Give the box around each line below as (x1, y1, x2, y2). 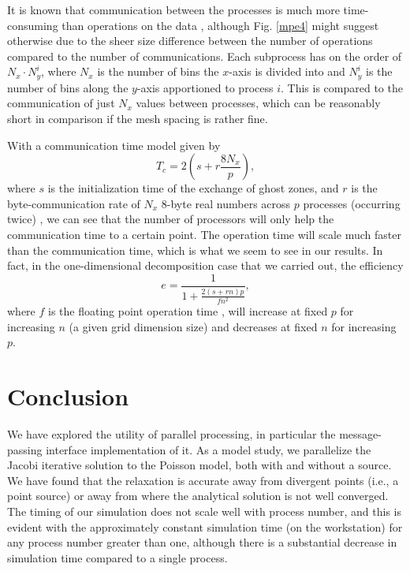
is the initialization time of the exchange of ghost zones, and (47, 180, 339, 196)
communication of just (7, 95, 115, 111)
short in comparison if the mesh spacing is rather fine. (7, 110, 268, 127)
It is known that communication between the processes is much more (7, 2, 340, 17)
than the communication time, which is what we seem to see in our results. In (7, 241, 383, 258)
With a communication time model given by (7, 136, 221, 153)
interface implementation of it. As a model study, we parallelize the (46, 441, 371, 457)
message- (339, 426, 382, 442)
